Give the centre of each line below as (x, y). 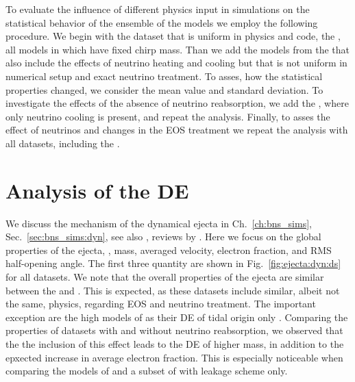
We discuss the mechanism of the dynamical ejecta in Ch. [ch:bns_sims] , (159, 223)
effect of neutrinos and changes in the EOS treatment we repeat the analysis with (177, 130)
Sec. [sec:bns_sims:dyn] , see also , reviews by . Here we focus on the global (163, 237)
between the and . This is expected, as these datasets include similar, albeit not (173, 290)
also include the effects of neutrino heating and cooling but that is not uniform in (176, 63)
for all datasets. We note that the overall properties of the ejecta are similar (165, 277)
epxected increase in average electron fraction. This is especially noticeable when (174, 357)
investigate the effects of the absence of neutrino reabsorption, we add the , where (177, 103)
